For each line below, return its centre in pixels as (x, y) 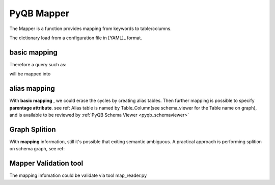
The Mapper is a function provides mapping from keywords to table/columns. (90, 29)
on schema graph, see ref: (37, 149)
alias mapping (32, 88)
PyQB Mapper (39, 13)
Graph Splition (33, 129)
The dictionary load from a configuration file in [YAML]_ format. (76, 38)
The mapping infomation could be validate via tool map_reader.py (78, 175)
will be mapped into (30, 74)
